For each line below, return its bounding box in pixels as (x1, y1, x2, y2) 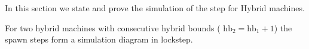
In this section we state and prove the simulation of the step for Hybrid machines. (5, 2, 305, 14)
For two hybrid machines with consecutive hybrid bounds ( (5, 21, 221, 34)
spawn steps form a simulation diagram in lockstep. (5, 33, 193, 45)
